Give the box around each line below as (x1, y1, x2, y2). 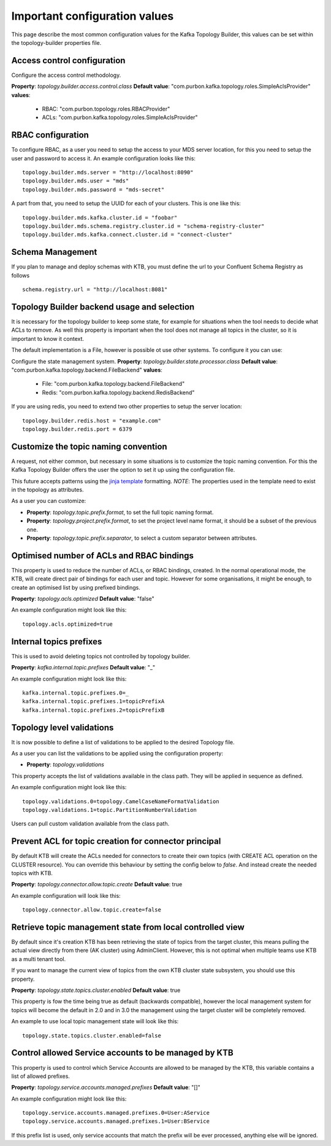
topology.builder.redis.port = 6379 (22, 426, 132, 432)
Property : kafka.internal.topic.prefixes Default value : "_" (11, 664, 156, 671)
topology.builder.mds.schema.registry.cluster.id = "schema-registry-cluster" (22, 223, 265, 230)
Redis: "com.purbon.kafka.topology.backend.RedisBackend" (42, 389, 195, 396)
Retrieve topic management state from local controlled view (11, 922, 245, 932)
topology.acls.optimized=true (22, 620, 113, 628)
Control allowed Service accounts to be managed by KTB (11, 1048, 234, 1058)
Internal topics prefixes (11, 636, 102, 647)
